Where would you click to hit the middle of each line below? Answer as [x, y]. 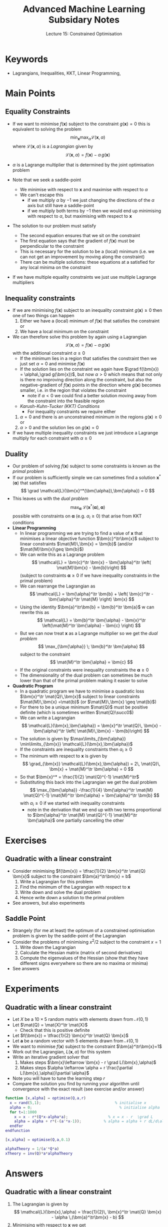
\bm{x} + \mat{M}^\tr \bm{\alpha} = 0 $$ [91, 769]
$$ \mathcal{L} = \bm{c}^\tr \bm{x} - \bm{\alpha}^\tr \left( [91, 562]
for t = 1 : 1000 [23, 1112]
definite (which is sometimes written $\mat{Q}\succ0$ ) [77, 713]
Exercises [26, 840]
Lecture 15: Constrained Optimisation [84, 34]
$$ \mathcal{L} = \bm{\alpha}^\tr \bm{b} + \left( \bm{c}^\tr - [91, 594]
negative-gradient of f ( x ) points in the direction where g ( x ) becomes [90, 385]
